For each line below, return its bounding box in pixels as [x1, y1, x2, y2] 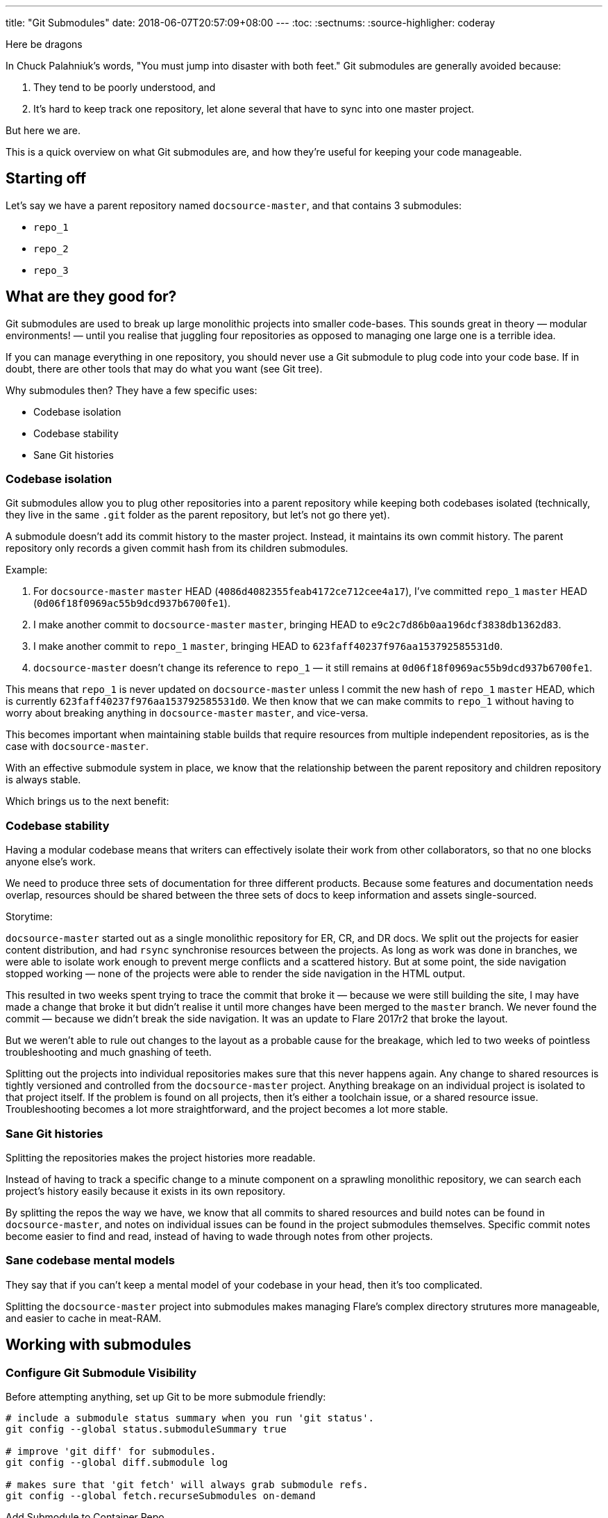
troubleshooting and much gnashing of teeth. [6, 1046, 212, 1059]
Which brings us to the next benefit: [6, 795, 169, 808]
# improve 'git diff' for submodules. [6, 1445, 217, 1457]
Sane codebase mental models [6, 1253, 175, 1268]
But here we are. [6, 124, 81, 136]
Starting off [6, 170, 87, 188]
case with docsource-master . [6, 740, 149, 753]
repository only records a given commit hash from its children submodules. [6, 542, 348, 555]
